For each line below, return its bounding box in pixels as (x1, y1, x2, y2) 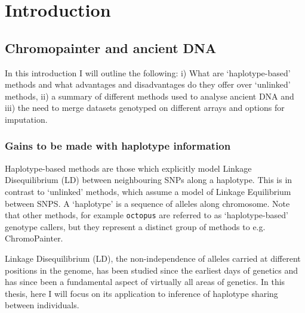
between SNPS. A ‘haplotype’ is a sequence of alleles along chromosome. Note (5, 197, 290, 209)
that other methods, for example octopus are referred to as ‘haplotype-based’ (5, 209, 288, 221)
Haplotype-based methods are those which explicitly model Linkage (5, 162, 252, 174)
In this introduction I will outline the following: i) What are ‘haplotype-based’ (5, 66, 291, 79)
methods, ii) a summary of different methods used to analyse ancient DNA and (5, 89, 294, 102)
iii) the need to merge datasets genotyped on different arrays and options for (5, 101, 285, 114)
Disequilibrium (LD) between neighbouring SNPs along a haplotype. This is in (5, 173, 292, 186)
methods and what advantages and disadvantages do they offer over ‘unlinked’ (5, 78, 291, 91)
